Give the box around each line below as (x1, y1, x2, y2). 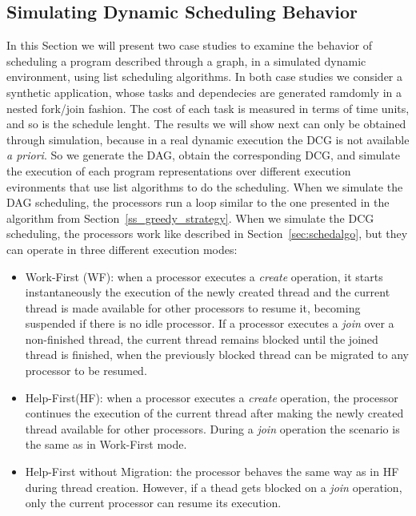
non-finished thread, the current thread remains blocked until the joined (25, 330, 378, 347)
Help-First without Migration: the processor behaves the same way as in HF (25, 463, 399, 480)
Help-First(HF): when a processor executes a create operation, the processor (25, 389, 398, 405)
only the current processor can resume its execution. (25, 494, 282, 511)
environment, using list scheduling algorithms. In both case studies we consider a (6, 68, 402, 85)
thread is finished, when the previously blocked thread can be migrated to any (25, 346, 409, 363)
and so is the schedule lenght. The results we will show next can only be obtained (6, 115, 406, 132)
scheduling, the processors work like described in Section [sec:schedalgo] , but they (6, 225, 408, 242)
